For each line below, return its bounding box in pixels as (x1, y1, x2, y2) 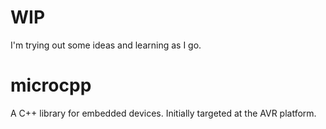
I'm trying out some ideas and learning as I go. (10, 39, 202, 51)
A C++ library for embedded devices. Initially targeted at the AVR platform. (10, 107, 317, 119)
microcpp (10, 74, 92, 97)
